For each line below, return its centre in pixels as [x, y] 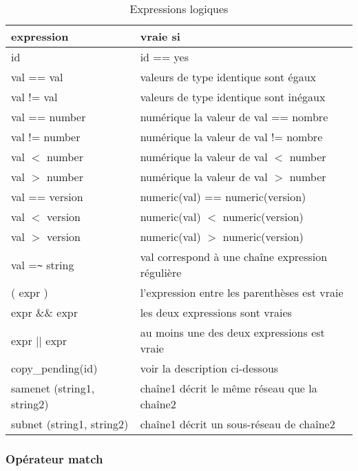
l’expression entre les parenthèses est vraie [242, 292]
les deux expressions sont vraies [216, 312]
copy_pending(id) [54, 368]
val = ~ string [43, 264]
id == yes [164, 57]
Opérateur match [54, 458]
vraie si [160, 36]
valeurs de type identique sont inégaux [233, 97]
